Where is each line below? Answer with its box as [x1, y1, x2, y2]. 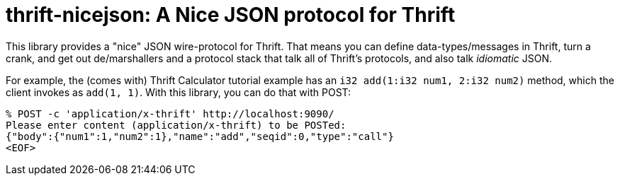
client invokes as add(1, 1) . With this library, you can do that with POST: [6, 86, 351, 98]
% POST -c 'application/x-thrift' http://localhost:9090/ [6, 107, 334, 119]
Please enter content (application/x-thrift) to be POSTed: [6, 119, 346, 131]
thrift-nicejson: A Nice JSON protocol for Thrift [6, 3, 456, 27]
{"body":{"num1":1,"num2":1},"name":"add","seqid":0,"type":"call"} [6, 130, 394, 142]
